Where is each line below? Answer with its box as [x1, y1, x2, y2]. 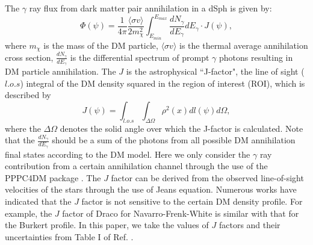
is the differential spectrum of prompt [70, 51, 209, 63]
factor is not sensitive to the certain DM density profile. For [81, 195, 303, 207]
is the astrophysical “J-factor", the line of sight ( [126, 65, 305, 78]
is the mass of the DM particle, [43, 39, 158, 51]
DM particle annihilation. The [5, 65, 116, 78]
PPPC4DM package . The [5, 171, 101, 184]
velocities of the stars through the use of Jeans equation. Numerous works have [5, 183, 297, 196]
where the [5, 122, 41, 134]
